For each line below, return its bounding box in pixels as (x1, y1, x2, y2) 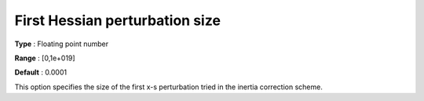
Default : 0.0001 (14, 67, 67, 78)
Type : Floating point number (14, 39, 109, 49)
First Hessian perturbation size (14, 12, 221, 29)
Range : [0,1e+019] (14, 53, 75, 63)
